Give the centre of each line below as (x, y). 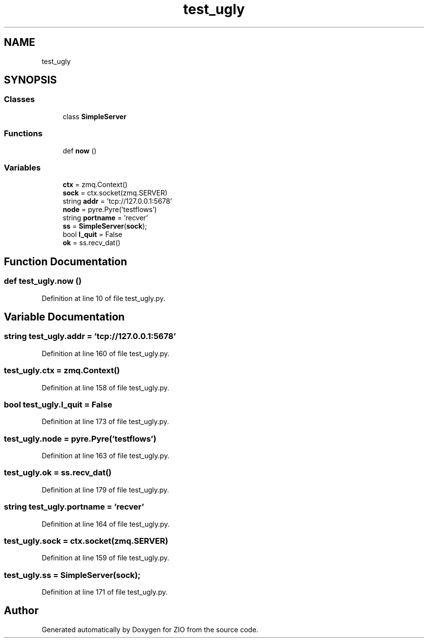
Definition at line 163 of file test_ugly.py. (106, 456)
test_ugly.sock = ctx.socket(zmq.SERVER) (86, 541)
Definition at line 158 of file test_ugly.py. (106, 387)
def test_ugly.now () (43, 281)
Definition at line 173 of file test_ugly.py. (105, 422)
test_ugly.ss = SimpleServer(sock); (72, 575)
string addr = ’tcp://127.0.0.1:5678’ (117, 201)
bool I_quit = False (93, 235)
